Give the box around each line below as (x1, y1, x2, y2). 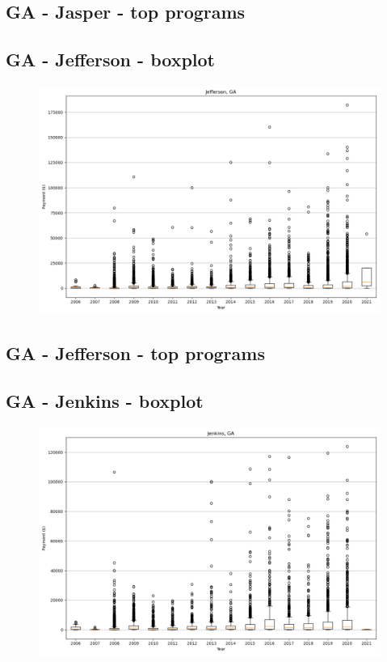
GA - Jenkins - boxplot (6, 388, 204, 414)
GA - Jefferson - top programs (6, 341, 265, 366)
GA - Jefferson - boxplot (6, 47, 215, 72)
